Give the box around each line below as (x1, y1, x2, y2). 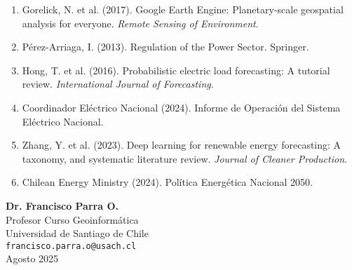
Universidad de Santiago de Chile (6, 226, 149, 241)
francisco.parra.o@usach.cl (6, 241, 137, 251)
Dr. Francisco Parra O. (6, 198, 119, 212)
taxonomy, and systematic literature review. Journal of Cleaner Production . (22, 151, 347, 166)
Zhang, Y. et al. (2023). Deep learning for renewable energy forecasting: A (22, 137, 341, 152)
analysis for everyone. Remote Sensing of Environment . (22, 15, 259, 30)
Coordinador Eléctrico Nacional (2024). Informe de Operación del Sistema (22, 100, 341, 114)
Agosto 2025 (6, 251, 59, 266)
